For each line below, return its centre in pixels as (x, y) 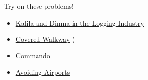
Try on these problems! (39, 6)
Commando (33, 55)
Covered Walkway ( (45, 39)
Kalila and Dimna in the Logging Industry (80, 22)
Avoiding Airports (43, 72)
